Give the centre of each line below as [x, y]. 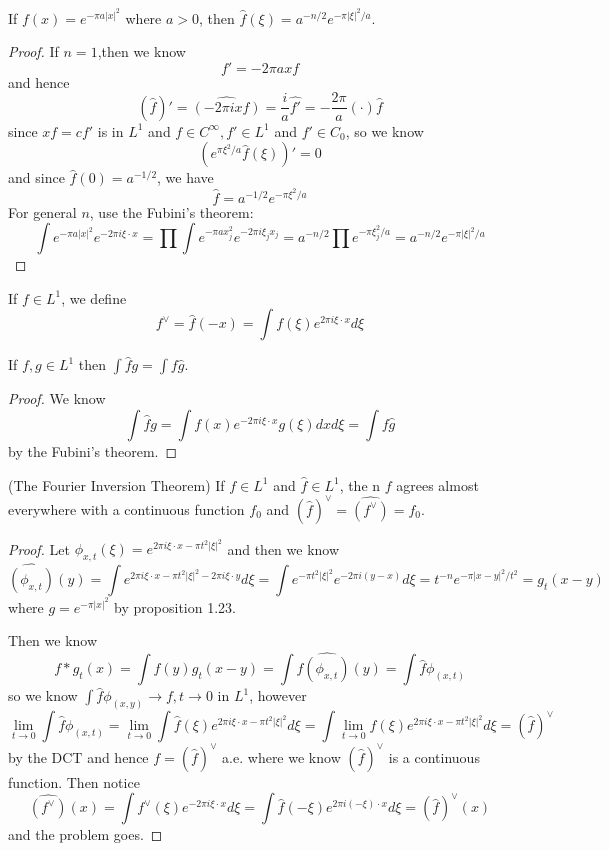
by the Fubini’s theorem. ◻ [93, 451]
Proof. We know [57, 398]
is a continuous [434, 756]
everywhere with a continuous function [126, 508]
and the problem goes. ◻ [85, 834]
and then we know [283, 548]
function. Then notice [74, 781]
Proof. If [33, 51]
